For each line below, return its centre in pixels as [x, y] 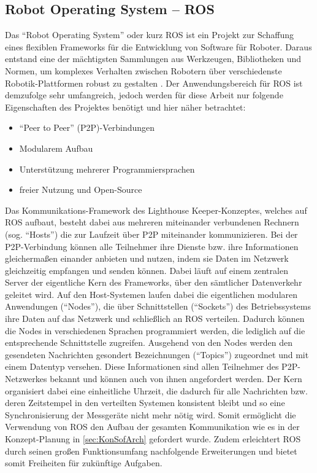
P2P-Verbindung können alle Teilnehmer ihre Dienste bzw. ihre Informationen [152, 246]
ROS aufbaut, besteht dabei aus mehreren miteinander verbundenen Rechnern [152, 222]
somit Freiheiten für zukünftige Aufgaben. [84, 463]
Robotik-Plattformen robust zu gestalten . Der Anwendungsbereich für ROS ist [154, 83]
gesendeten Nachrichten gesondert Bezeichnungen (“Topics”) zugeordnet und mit [157, 354]
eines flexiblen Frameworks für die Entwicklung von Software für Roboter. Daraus [158, 46]
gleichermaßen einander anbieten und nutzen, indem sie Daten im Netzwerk [147, 258]
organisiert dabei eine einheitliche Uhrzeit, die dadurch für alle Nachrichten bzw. [156, 390]
